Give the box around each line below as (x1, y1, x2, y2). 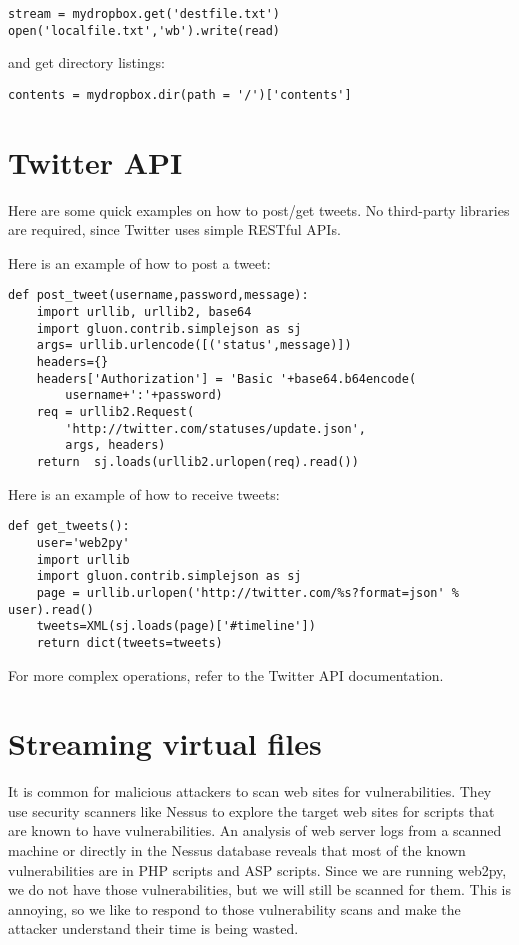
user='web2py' (36, 535, 130, 550)
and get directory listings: (8, 52, 165, 73)
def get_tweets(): (8, 519, 130, 534)
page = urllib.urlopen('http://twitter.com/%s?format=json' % (36, 585, 460, 600)
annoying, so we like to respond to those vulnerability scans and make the (8, 898, 461, 919)
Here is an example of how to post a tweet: (8, 252, 271, 273)
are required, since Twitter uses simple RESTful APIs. (8, 219, 341, 240)
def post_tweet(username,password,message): (8, 288, 309, 303)
